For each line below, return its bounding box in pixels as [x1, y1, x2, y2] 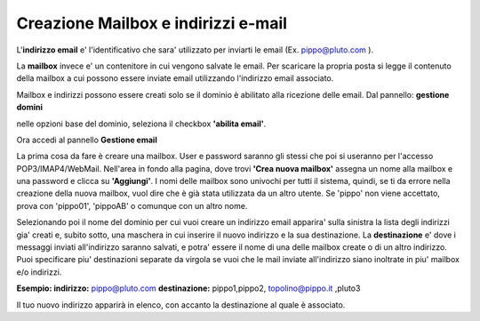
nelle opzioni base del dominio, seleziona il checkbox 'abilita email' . [16, 118, 267, 129]
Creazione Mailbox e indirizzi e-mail [16, 13, 288, 33]
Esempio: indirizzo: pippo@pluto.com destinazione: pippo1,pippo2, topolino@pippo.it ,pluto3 [16, 283, 361, 293]
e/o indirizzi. [16, 267, 62, 277]
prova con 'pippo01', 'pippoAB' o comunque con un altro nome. [16, 200, 248, 211]
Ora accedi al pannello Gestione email [16, 134, 157, 145]
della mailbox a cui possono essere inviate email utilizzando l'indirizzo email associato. [16, 73, 334, 84]
